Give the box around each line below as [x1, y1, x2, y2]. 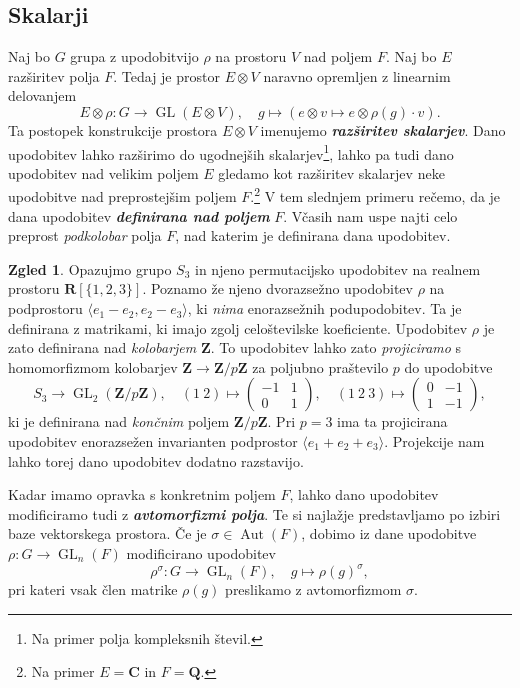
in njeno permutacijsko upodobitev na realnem [195, 258, 481, 279]
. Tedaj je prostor [113, 65, 220, 86]
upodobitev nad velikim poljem [8, 162, 199, 183]
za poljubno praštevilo [252, 356, 389, 377]
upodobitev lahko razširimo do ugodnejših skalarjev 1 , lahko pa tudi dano [8, 140, 454, 164]
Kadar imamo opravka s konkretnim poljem [8, 484, 276, 505]
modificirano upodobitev [126, 542, 276, 563]
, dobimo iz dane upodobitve [301, 523, 477, 544]
